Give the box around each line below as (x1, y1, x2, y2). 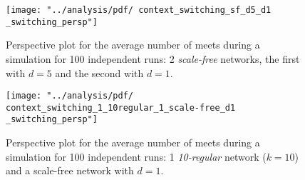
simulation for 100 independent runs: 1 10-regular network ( (6, 149, 267, 164)
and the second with (55, 65, 144, 80)
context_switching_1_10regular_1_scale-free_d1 (6, 102, 236, 113)
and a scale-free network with (6, 163, 134, 178)
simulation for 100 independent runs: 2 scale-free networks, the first (6, 51, 300, 66)
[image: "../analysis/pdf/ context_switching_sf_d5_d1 (6, 5, 272, 15)
